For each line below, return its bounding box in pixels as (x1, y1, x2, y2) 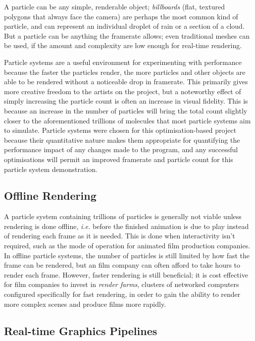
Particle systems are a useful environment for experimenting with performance (4, 57, 242, 67)
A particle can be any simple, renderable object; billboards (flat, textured (4, 1, 225, 11)
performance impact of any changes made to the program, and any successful (4, 144, 238, 155)
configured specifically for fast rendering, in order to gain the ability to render (4, 289, 241, 299)
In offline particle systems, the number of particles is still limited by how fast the (4, 250, 250, 260)
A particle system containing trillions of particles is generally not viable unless (4, 211, 242, 222)
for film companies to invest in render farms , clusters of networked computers (4, 279, 239, 289)
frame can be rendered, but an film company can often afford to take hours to (4, 260, 241, 270)
